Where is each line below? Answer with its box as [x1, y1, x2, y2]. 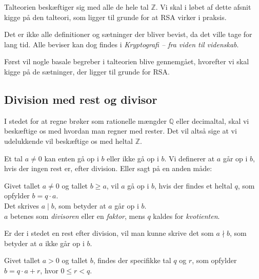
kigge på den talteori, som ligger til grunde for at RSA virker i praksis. [4, 11, 227, 22]
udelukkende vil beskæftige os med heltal [4, 135, 133, 146]
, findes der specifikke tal [93, 255, 171, 266]
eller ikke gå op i [107, 153, 159, 163]
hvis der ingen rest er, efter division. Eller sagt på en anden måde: [4, 163, 212, 174]
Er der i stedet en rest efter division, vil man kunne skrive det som [4, 228, 214, 238]
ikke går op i [45, 237, 85, 248]
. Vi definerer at [164, 153, 215, 163]
